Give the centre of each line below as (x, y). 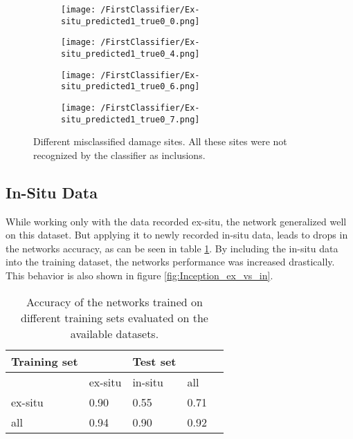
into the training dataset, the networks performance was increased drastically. (170, 262)
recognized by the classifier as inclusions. (119, 155)
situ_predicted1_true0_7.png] (130, 119)
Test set (154, 361)
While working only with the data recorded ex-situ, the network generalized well (176, 221)
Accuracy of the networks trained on (115, 301)
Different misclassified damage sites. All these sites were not (160, 141)
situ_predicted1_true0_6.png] (130, 87)
